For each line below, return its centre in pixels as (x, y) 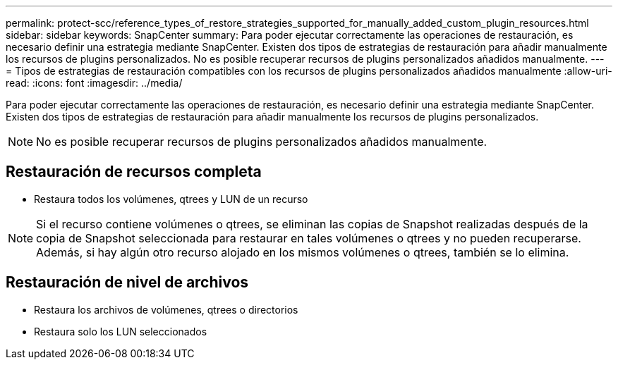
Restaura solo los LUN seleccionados (121, 331)
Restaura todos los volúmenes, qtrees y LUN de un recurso (171, 199)
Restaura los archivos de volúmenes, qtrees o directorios (166, 309)
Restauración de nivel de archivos (127, 283)
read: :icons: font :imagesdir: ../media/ (94, 83)
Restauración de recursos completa (134, 172)
